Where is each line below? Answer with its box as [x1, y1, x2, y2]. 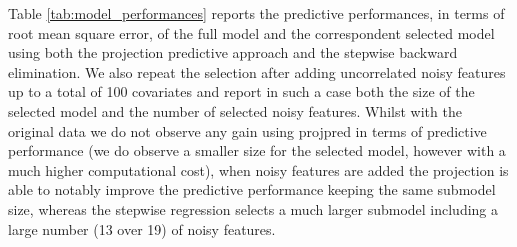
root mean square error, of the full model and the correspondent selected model [8, 22, 495, 43]
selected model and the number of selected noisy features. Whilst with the [8, 100, 462, 121]
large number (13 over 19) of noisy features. [8, 218, 276, 239]
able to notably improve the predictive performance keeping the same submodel [8, 179, 496, 200]
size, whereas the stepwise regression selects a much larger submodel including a [8, 198, 499, 219]
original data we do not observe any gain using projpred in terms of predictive [8, 120, 487, 141]
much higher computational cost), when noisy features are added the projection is [8, 159, 509, 180]
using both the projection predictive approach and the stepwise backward [8, 42, 458, 63]
